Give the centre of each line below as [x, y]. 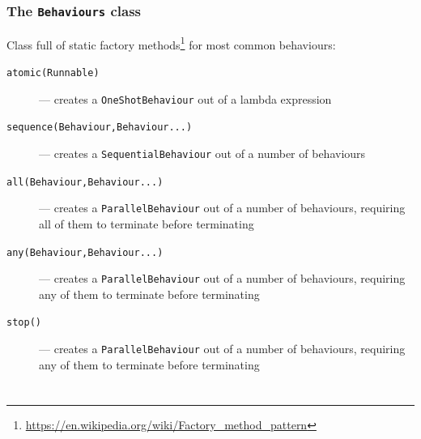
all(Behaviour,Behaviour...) [85, 182]
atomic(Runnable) [53, 73]
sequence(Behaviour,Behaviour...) [100, 128]
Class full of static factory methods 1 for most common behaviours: [171, 43]
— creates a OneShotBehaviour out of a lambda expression [185, 98]
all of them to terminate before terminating [147, 223]
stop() [24, 323]
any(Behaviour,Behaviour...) [85, 252]
